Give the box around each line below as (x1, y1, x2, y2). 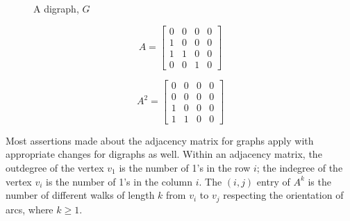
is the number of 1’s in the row (119, 161, 251, 175)
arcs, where (6, 202, 53, 216)
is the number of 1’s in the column (46, 174, 193, 188)
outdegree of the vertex (6, 161, 104, 175)
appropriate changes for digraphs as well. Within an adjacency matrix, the (6, 147, 322, 161)
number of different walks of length (6, 188, 155, 202)
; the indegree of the (256, 161, 343, 175)
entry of (256, 174, 290, 188)
